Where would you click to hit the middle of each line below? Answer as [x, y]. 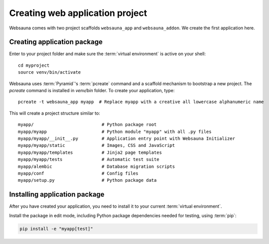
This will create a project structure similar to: [55, 113]
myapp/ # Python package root [87, 125]
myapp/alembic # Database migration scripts [97, 166]
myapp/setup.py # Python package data [87, 180]
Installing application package [57, 194]
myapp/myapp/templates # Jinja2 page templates [90, 152]
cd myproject [34, 65]
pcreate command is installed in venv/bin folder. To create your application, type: [92, 91]
